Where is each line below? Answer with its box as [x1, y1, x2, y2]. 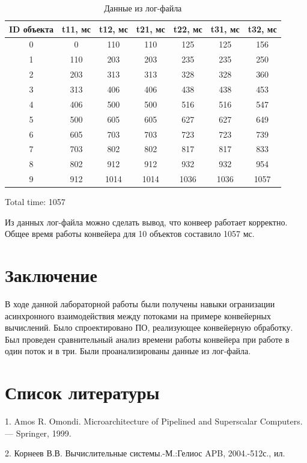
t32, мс [248, 22, 277, 35]
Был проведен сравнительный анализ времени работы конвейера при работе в [5, 333, 290, 345]
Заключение [5, 263, 97, 287]
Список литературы [5, 380, 160, 405]
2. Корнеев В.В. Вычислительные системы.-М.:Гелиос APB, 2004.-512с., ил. [5, 447, 285, 459]
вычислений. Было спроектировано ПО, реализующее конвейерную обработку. [5, 321, 293, 334]
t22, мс [173, 22, 202, 35]
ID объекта [9, 22, 53, 35]
